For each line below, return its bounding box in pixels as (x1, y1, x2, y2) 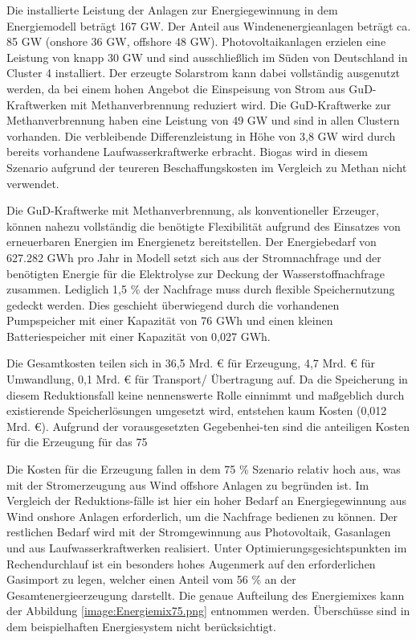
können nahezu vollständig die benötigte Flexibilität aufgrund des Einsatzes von (6, 217, 401, 234)
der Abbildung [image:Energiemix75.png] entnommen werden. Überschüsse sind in (6, 602, 410, 619)
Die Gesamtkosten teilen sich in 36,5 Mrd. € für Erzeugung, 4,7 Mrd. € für (6, 355, 376, 371)
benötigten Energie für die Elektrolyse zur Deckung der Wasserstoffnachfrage (6, 265, 385, 281)
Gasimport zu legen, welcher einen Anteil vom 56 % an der (6, 571, 296, 588)
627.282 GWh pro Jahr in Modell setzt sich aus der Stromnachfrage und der (6, 248, 381, 265)
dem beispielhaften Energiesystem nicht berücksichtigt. (6, 617, 276, 634)
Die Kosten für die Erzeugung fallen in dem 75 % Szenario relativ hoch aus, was (6, 461, 401, 478)
